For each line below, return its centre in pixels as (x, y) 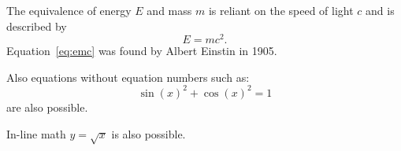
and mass (169, 10)
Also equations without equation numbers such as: (128, 77)
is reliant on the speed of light (281, 10)
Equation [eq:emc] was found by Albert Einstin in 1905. (142, 51)
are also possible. (47, 107)
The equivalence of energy (69, 10)
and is (380, 10)
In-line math (36, 133)
